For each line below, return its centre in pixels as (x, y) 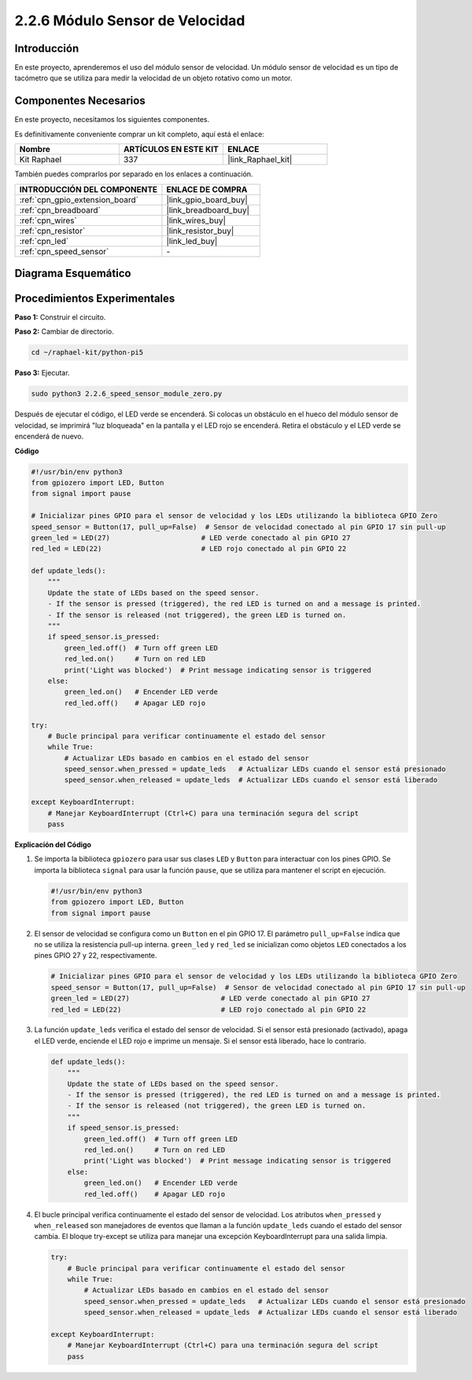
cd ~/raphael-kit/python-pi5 (87, 353)
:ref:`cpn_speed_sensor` (64, 251)
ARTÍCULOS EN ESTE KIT (171, 150)
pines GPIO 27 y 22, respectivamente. (96, 956)
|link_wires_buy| (196, 220)
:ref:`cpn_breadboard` (60, 210)
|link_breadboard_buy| (208, 210)
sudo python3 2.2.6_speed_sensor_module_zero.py (127, 394)
